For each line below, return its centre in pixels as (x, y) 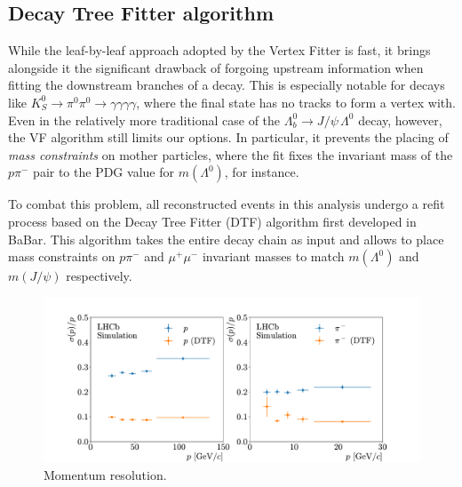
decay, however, (400, 120)
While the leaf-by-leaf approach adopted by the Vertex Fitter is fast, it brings (219, 50)
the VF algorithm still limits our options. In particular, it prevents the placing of (228, 137)
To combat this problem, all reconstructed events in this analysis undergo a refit (227, 204)
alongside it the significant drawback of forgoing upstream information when (216, 67)
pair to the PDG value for (104, 172)
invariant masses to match (273, 256)
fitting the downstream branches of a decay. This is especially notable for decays (227, 85)
